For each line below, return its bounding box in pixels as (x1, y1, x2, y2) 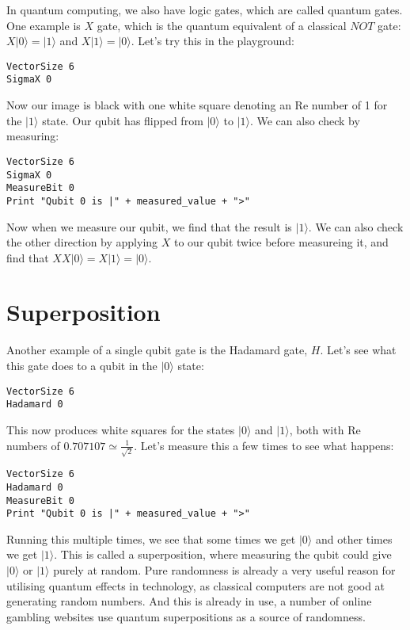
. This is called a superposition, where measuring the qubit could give (54, 546, 392, 563)
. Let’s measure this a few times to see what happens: (134, 437, 394, 453)
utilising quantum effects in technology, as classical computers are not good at (6, 577, 385, 594)
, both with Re (289, 421, 361, 437)
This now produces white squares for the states (6, 421, 235, 437)
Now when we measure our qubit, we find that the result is (6, 218, 292, 235)
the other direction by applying (6, 234, 158, 250)
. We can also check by (249, 112, 360, 128)
